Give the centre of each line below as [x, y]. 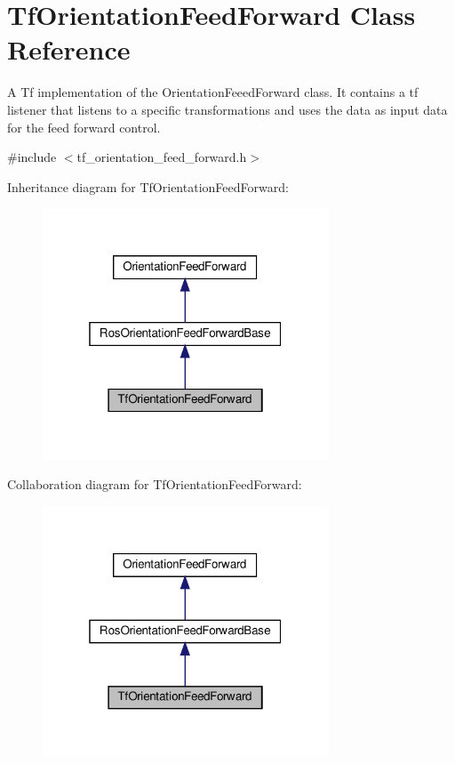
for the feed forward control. [84, 127]
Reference [69, 49]
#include [32, 157]
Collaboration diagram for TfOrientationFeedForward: [155, 484]
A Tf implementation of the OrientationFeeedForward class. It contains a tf [213, 92]
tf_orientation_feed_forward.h [162, 157]
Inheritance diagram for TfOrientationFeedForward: [148, 186]
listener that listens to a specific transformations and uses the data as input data [227, 109]
